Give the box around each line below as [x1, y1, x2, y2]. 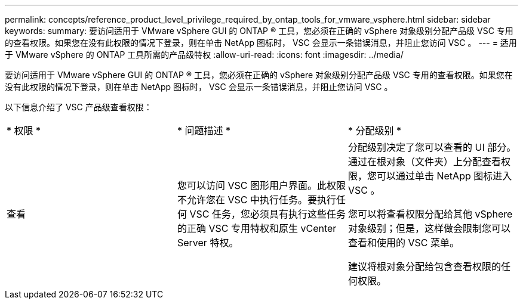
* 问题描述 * [177, 125, 231, 137]
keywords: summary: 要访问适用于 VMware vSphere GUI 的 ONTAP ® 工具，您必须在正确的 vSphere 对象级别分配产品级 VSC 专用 [5, 26, 513, 36]
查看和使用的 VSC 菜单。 [347, 237, 459, 249]
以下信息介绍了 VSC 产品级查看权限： [5, 102, 152, 112]
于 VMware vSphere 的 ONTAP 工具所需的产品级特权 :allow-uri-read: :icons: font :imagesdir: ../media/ [5, 49, 404, 60]
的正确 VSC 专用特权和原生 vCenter [177, 222, 337, 234]
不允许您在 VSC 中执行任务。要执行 [177, 194, 336, 206]
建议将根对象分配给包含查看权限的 [347, 260, 501, 272]
